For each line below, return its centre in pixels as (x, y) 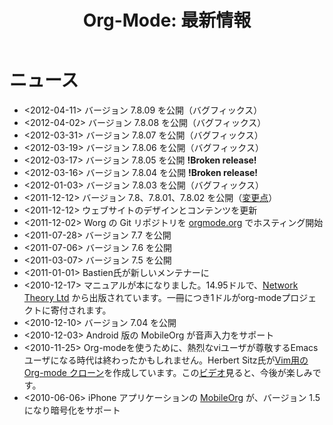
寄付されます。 (81, 310)
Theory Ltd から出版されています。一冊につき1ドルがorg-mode (152, 297)
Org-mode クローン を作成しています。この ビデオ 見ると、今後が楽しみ (168, 372)
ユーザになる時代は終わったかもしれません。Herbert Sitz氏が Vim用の (166, 360)
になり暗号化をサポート (72, 410)
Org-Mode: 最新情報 (167, 20)
